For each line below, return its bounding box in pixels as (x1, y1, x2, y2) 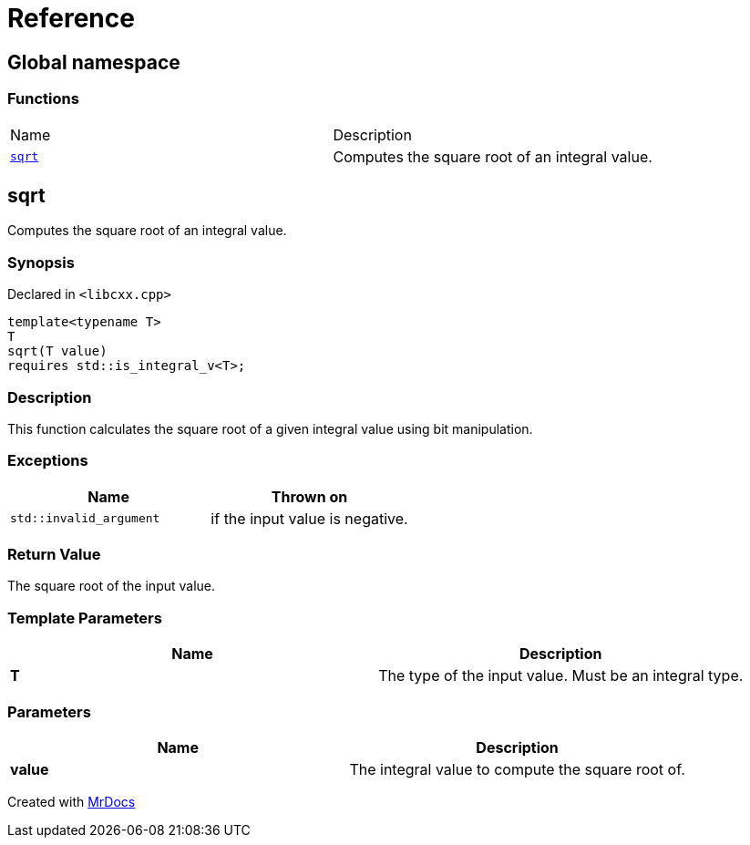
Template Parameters (7, 608, 162, 627)
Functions (7, 89, 79, 108)
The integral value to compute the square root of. (349, 759, 685, 778)
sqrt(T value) (7, 344, 108, 359)
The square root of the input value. (7, 578, 216, 594)
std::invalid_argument (10, 511, 160, 526)
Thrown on (271, 487, 348, 506)
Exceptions (7, 451, 88, 470)
